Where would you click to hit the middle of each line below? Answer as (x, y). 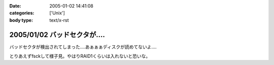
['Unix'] (57, 13)
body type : (21, 20)
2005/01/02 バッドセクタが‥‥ (57, 35)
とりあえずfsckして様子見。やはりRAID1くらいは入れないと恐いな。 (80, 56)
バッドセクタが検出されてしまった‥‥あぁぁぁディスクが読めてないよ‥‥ (83, 47)
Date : (15, 6)
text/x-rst (59, 20)
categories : (22, 13)
